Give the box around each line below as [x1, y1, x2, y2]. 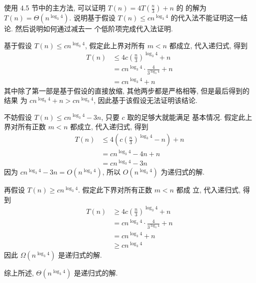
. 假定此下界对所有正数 [78, 185, 152, 194]
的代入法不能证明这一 [170, 12, 241, 22]
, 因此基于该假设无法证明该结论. [94, 95, 198, 105]
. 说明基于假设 [69, 12, 116, 22]
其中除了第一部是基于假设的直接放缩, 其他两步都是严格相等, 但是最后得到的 [4, 85, 250, 95]
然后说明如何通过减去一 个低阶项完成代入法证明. [15, 23, 173, 33]
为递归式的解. [160, 167, 205, 177]
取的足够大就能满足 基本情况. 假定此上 [127, 111, 253, 122]
